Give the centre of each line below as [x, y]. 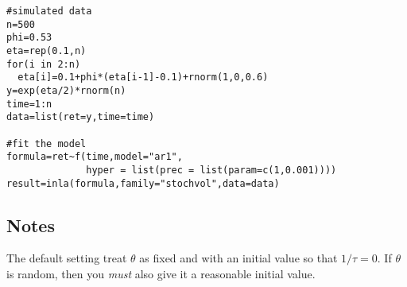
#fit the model [47, 143]
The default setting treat [67, 258]
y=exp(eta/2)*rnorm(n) [66, 90]
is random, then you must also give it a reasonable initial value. [161, 273]
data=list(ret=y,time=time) [81, 117]
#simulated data [49, 11]
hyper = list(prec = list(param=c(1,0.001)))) [211, 170]
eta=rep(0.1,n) [47, 50]
